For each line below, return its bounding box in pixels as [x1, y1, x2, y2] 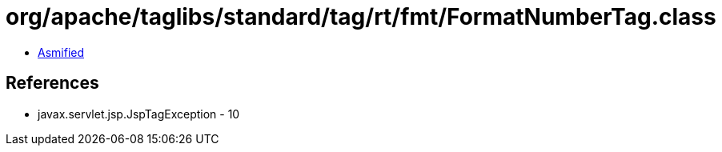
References [6, 73, 99, 94]
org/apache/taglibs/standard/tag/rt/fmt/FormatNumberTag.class [6, 3, 716, 30]
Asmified [38, 45, 85, 59]
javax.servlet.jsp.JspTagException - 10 [38, 106, 240, 121]
